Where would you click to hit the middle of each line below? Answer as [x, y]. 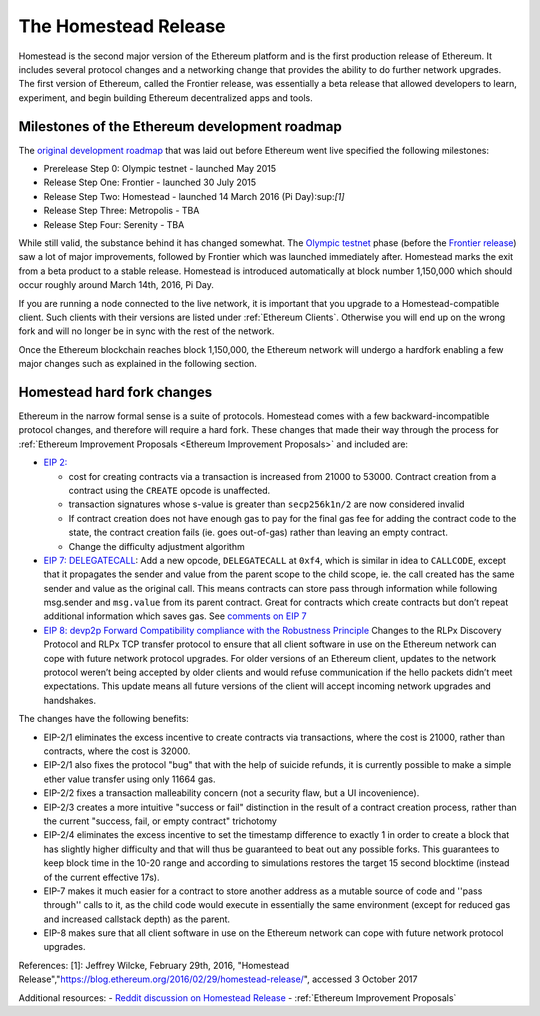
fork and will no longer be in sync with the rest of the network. [146, 331]
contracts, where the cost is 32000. [117, 751]
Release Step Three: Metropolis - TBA [121, 211]
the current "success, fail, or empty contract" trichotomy [160, 821]
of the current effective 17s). [101, 877]
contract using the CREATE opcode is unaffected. [169, 490]
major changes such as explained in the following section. [137, 364]
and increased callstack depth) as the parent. [136, 919]
